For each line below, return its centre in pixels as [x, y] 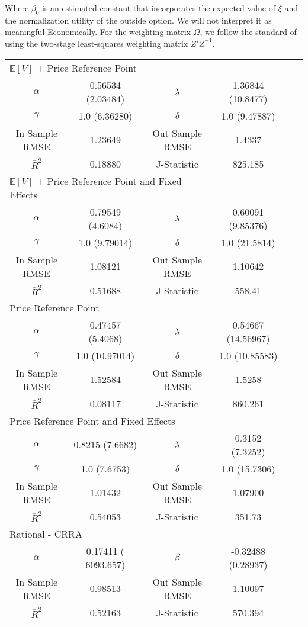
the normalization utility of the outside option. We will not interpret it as [138, 20]
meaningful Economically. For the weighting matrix [98, 32]
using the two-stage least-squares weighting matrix [97, 43]
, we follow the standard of [248, 32]
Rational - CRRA [46, 533]
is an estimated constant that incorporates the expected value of [159, 8]
